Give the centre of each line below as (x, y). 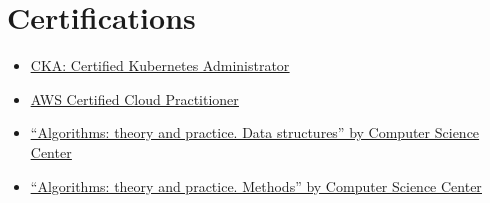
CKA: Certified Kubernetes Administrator (160, 65)
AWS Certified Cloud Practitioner (134, 98)
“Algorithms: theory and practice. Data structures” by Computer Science (255, 132)
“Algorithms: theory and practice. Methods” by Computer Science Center (256, 185)
